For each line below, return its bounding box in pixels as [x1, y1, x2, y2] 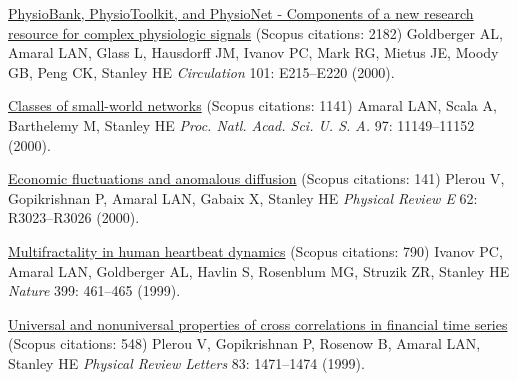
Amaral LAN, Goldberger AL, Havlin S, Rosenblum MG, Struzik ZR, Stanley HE [8, 260, 510, 281]
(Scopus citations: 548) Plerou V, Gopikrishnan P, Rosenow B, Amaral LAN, [8, 333, 481, 354]
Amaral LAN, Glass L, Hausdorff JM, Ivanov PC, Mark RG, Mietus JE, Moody [8, 42, 499, 63]
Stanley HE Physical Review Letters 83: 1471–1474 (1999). [8, 352, 365, 373]
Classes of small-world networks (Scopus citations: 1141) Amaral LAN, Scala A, [8, 95, 497, 116]
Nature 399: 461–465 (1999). [8, 280, 181, 301]
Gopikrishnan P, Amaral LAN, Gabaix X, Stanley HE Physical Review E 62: [8, 187, 478, 208]
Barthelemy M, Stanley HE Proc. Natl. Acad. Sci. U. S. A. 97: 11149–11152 [8, 114, 475, 135]
